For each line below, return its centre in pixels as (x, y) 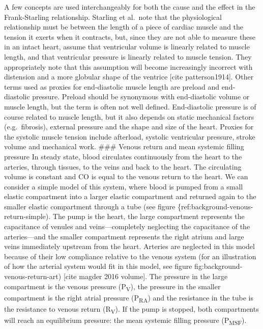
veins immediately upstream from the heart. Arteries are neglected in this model (129, 246)
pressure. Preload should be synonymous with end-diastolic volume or (141, 97)
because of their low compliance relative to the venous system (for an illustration (130, 256)
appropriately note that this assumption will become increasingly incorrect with (128, 66)
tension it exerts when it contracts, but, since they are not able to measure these (130, 36)
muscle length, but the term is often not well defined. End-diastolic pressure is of (130, 106)
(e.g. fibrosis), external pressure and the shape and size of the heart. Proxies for (129, 127)
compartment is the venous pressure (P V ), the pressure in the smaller (112, 287)
